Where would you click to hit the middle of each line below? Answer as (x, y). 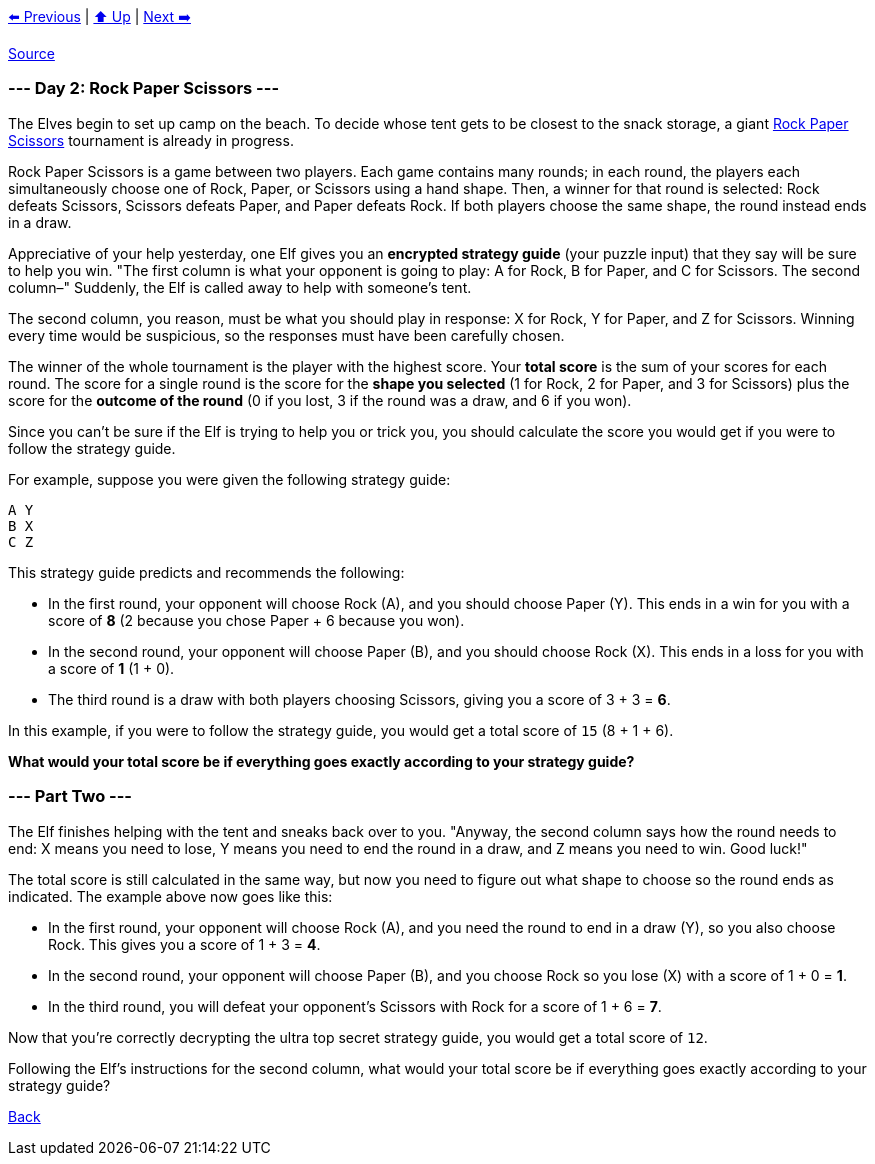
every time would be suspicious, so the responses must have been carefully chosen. (286, 335)
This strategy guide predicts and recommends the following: (206, 572)
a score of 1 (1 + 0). (111, 668)
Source (31, 53)
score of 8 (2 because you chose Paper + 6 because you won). (256, 620)
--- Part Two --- (70, 796)
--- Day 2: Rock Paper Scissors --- (144, 88)
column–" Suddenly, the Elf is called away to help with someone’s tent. (240, 287)
